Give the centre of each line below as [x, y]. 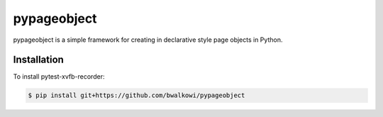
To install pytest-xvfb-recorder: [59, 77]
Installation [38, 60]
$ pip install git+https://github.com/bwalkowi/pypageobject [137, 95]
